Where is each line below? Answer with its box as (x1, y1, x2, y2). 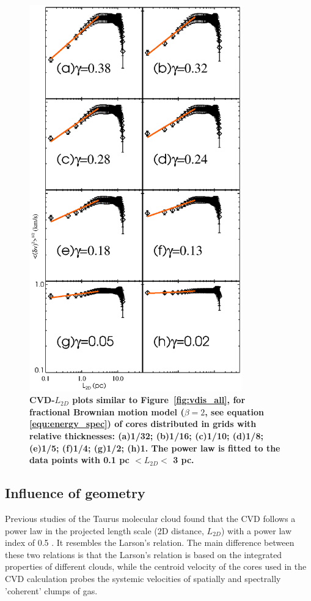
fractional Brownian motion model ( (29, 405, 185, 418)
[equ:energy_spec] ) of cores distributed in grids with (29, 417, 257, 430)
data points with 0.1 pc (29, 453, 130, 466)
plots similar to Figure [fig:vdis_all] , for (72, 393, 246, 406)
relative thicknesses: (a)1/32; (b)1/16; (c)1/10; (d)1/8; (29, 429, 263, 442)
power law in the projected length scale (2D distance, (5, 524, 204, 537)
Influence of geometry (5, 483, 145, 502)
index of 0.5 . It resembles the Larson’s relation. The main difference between (5, 536, 295, 549)
